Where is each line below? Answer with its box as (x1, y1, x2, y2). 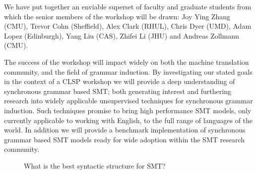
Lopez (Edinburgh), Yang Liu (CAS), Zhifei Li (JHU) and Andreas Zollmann (4, 30, 239, 41)
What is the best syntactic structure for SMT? (24, 160, 166, 171)
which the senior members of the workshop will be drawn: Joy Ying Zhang (4, 11, 230, 21)
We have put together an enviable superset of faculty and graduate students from (4, 1, 252, 11)
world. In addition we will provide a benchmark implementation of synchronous (4, 125, 246, 135)
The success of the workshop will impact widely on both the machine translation (4, 56, 249, 67)
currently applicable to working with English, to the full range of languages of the (4, 115, 253, 125)
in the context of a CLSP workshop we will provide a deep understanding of (4, 76, 235, 87)
